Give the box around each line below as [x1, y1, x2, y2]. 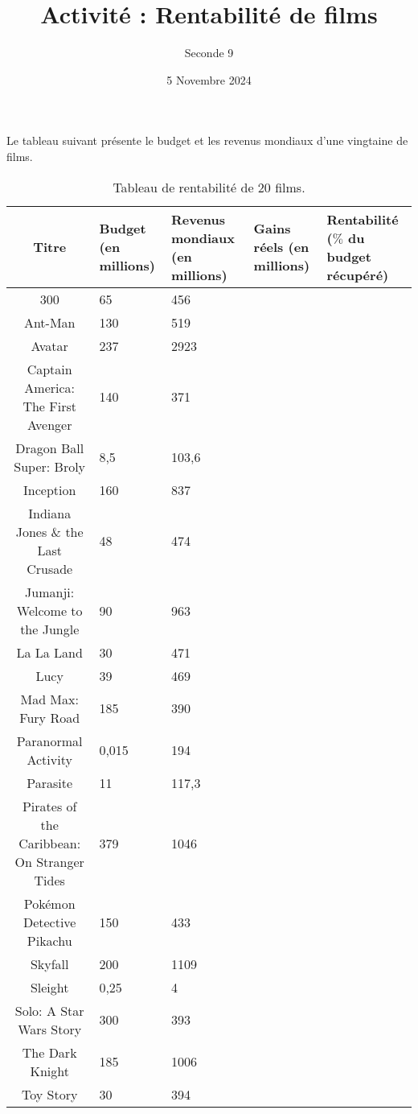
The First [23, 396, 76, 415]
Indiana [28, 503, 72, 522]
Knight [30, 1061, 69, 1080]
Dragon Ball [15, 438, 84, 457]
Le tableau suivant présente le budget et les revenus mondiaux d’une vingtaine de [6, 132, 408, 149]
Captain [27, 359, 72, 378]
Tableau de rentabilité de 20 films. [113, 177, 305, 196]
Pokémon [23, 893, 76, 913]
